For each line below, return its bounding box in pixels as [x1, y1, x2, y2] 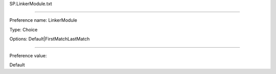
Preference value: [9, 52, 47, 58]
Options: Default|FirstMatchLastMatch [9, 36, 90, 42]
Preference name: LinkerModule [9, 17, 78, 23]
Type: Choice [9, 26, 38, 32]
